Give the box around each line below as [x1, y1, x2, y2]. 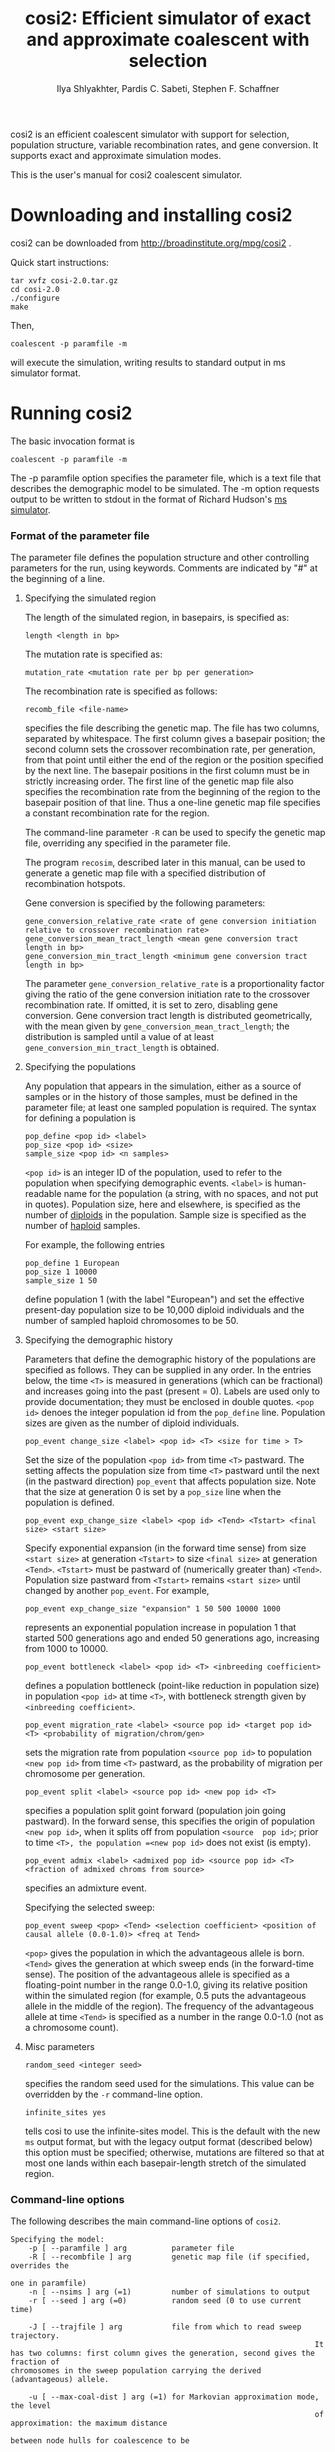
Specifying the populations [24, 1061, 137, 1073]
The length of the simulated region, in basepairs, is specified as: [24, 612, 290, 624]
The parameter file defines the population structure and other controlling [10, 552, 310, 564]
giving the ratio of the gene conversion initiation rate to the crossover [24, 988, 310, 1001]
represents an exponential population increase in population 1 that [24, 1622, 297, 1634]
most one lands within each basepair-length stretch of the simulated [24, 2157, 307, 2169]
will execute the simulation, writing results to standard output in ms [10, 356, 286, 368]
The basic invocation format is [10, 435, 135, 447]
